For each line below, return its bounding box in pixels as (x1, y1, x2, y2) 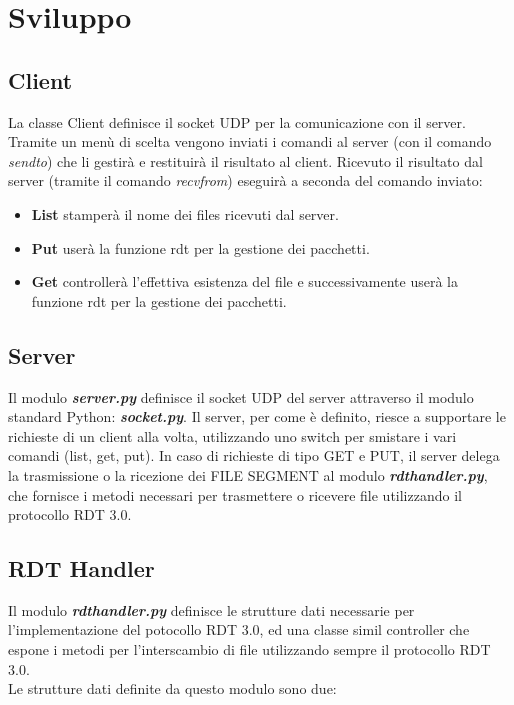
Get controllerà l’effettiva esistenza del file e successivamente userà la (31, 271, 458, 292)
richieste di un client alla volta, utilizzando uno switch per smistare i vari (8, 425, 457, 446)
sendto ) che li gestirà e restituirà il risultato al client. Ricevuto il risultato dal (8, 150, 483, 171)
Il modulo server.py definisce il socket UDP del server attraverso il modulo (8, 386, 474, 407)
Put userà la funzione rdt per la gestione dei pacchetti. (31, 237, 370, 258)
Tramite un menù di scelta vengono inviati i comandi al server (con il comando (8, 131, 492, 152)
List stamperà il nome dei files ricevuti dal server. (31, 203, 339, 224)
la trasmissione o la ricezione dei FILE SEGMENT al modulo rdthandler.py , (8, 464, 488, 485)
